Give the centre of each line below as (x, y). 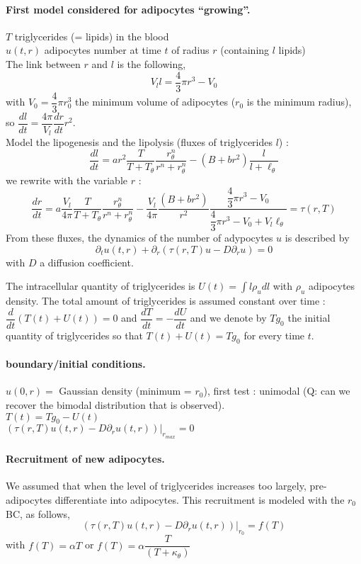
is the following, (151, 63)
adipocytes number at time (103, 50)
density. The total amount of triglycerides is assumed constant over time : (166, 301)
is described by (317, 238)
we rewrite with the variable (67, 180)
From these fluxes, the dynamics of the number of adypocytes (139, 238)
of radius (190, 50)
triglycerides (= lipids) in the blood (92, 36)
